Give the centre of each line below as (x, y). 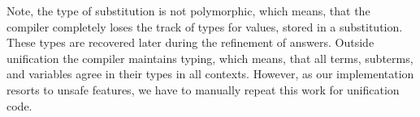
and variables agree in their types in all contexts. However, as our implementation (210, 74)
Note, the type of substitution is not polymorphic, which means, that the (188, 10)
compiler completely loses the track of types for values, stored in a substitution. (205, 26)
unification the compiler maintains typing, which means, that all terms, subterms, (210, 58)
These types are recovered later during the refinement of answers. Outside (191, 42)
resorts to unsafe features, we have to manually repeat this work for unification (203, 89)
